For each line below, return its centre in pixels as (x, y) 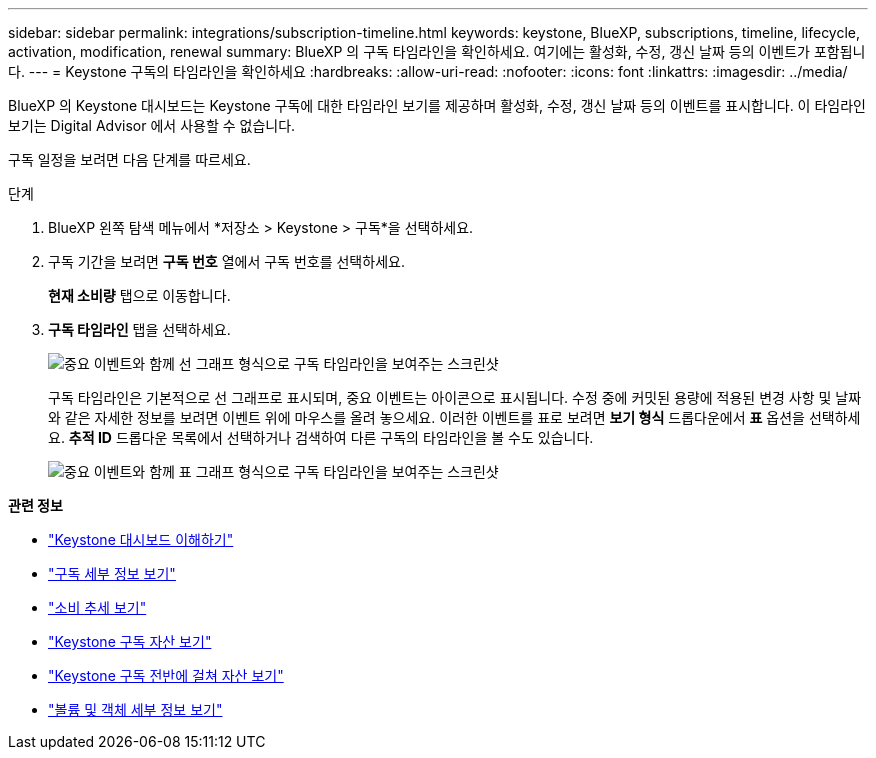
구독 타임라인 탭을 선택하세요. (139, 329)
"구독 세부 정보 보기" (112, 573)
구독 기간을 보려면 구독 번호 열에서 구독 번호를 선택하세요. (226, 261)
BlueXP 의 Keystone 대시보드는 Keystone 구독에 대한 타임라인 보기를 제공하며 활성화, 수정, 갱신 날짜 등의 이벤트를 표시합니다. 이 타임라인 (437, 105)
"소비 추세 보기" (97, 607)
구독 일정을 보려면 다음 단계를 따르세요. (129, 159)
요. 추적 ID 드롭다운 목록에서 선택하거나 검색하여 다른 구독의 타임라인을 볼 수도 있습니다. (321, 437)
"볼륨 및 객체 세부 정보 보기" (135, 709)
